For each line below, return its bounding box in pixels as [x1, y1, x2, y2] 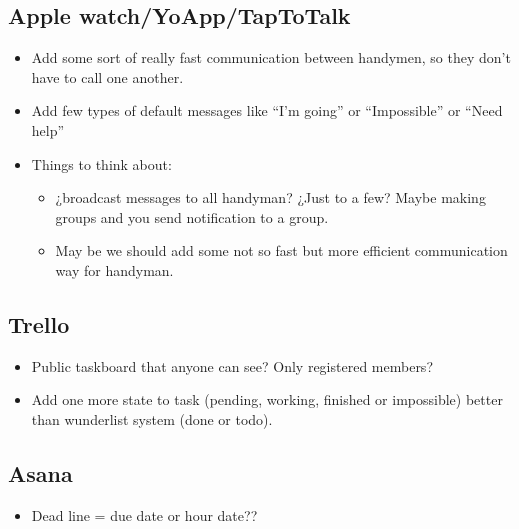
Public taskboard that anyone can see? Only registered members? [31, 355, 433, 376]
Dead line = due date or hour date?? [31, 504, 258, 525]
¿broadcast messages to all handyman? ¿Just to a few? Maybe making [55, 187, 486, 208]
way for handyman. [55, 259, 174, 280]
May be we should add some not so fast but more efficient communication [55, 240, 508, 261]
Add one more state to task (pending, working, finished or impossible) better [31, 389, 503, 410]
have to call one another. [31, 66, 184, 87]
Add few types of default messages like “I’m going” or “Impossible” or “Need [31, 100, 503, 121]
